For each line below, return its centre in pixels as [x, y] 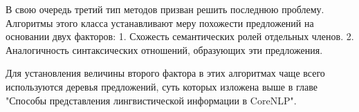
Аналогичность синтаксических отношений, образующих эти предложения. [164, 49]
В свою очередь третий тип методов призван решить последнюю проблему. [165, 9]
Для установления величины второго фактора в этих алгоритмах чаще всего [165, 73]
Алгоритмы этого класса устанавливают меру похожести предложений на [160, 22]
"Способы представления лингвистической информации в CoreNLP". [151, 100]
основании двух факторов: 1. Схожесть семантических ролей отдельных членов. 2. [180, 36]
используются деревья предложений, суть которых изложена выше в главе [162, 86]
